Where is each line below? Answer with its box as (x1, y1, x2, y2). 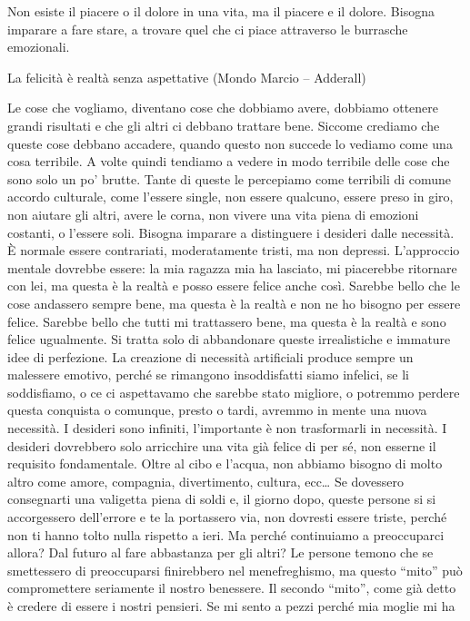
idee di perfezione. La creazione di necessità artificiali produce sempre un (7, 347, 414, 366)
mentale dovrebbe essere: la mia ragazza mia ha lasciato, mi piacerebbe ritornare (7, 258, 457, 277)
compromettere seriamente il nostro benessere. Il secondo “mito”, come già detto (7, 578, 456, 597)
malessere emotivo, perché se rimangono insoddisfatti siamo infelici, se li (7, 365, 410, 384)
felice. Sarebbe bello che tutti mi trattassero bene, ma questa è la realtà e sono (7, 311, 446, 330)
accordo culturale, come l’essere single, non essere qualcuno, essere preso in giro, (7, 187, 454, 206)
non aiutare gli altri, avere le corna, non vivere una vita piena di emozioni (7, 204, 419, 223)
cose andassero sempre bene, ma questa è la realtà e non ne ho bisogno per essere (7, 293, 461, 312)
